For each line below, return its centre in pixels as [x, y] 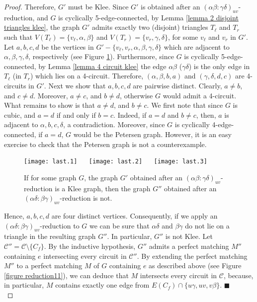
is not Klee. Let [189, 236]
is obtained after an [171, 6]
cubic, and [20, 114]
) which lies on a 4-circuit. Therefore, [87, 76]
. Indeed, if [130, 114]
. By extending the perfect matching [192, 256]
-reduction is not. [86, 198]
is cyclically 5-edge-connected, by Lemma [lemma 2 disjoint [148, 17]
